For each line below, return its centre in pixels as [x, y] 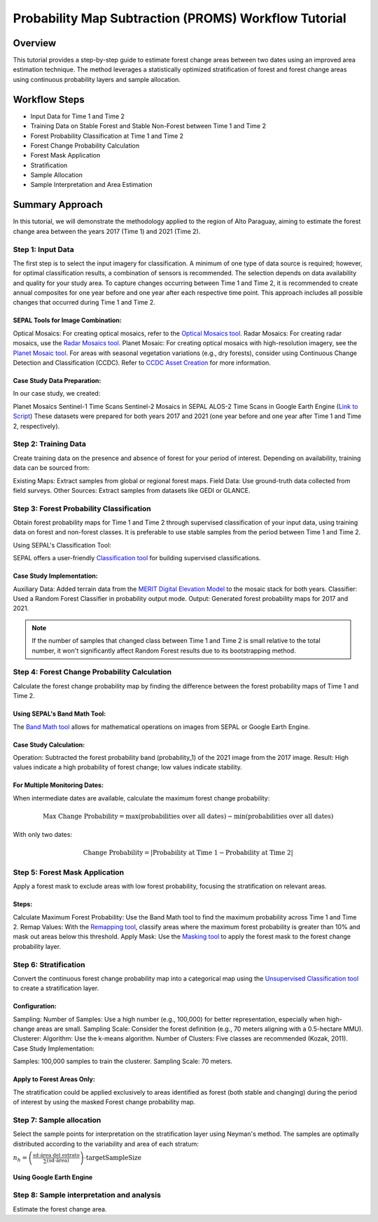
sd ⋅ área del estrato [56, 1155]
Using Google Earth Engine [53, 1177]
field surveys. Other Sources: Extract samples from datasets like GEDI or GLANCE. [132, 490]
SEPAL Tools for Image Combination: [67, 320]
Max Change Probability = [84, 816]
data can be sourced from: [51, 468]
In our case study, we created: [57, 394]
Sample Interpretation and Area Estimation [92, 185]
